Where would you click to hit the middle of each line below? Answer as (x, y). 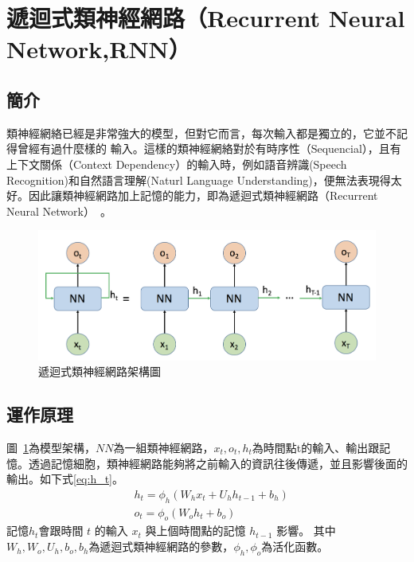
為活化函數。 (295, 546)
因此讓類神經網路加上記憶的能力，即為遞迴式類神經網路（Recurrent (203, 195)
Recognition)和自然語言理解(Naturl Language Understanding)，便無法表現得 (199, 180)
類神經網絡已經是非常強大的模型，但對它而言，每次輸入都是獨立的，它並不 (201, 133)
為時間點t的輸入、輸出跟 (316, 448)
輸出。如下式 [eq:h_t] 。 (65, 479)
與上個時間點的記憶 (195, 531)
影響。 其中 (306, 531)
